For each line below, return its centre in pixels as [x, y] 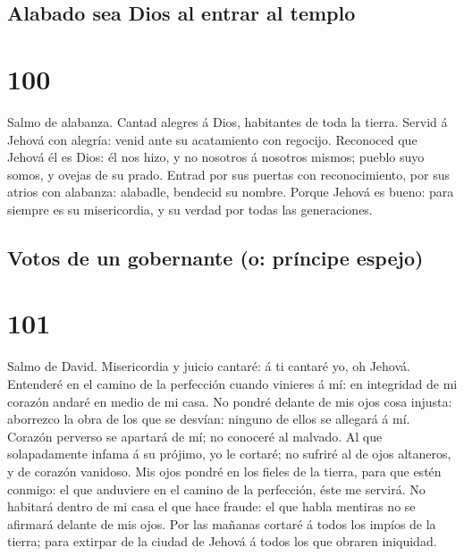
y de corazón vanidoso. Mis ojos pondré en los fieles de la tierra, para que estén [224, 471]
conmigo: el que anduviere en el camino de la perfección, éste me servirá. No [216, 489]
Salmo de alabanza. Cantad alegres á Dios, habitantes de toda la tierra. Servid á [228, 121]
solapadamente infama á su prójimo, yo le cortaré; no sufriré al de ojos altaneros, [229, 454]
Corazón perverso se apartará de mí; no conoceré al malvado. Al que [195, 436]
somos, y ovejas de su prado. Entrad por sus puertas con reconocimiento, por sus [228, 174]
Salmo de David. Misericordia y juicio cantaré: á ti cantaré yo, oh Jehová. [209, 366]
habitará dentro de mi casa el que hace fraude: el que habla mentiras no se [211, 506]
